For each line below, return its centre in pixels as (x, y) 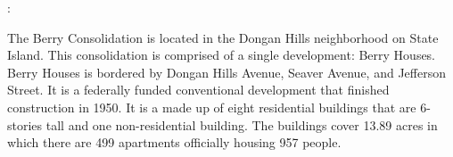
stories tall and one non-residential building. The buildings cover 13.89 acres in (222, 124)
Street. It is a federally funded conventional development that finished (198, 90)
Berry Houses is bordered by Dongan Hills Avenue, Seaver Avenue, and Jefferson (226, 72)
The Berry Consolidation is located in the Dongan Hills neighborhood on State (223, 37)
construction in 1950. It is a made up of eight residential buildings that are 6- (219, 107)
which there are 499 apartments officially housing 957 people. (174, 142)
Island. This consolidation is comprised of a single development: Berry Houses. (222, 55)
